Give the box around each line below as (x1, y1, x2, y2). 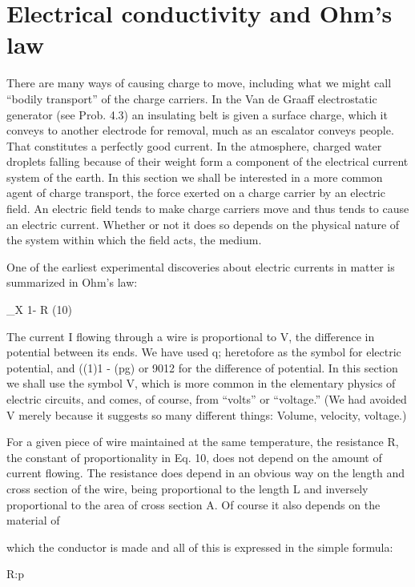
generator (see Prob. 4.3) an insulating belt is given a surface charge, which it (6, 106, 388, 123)
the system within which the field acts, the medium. (6, 231, 262, 248)
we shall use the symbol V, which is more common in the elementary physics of (6, 375, 396, 392)
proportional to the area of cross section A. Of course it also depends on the (6, 496, 381, 513)
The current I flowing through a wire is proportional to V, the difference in (6, 328, 375, 344)
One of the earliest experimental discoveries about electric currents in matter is (6, 258, 395, 275)
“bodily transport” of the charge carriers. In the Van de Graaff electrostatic (6, 90, 377, 107)
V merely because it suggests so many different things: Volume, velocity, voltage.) (6, 406, 407, 423)
